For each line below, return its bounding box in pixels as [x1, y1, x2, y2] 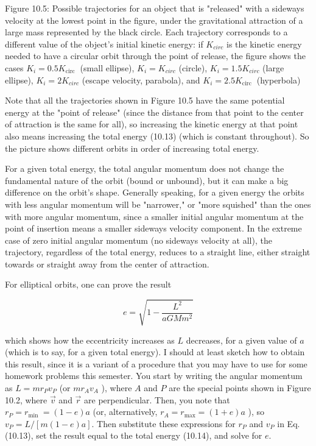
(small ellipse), [80, 61, 135, 74]
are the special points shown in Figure [169, 381, 311, 394]
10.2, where [5, 393, 47, 406]
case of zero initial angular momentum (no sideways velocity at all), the [5, 233, 272, 246]
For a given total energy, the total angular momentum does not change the [5, 162, 284, 175]
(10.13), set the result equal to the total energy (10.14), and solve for [5, 429, 262, 442]
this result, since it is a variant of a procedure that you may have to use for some [5, 357, 307, 370]
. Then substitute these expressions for [91, 417, 236, 430]
